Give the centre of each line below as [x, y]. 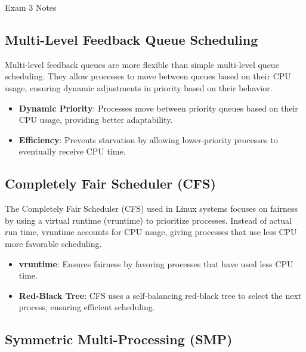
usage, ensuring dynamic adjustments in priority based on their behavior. [139, 87]
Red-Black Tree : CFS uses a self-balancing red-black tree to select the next [160, 295]
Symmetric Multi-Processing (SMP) [119, 339]
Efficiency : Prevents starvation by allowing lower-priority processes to [148, 139]
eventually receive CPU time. [72, 151]
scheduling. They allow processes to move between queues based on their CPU [148, 76]
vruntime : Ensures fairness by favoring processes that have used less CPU [156, 263]
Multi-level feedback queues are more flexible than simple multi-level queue [142, 64]
